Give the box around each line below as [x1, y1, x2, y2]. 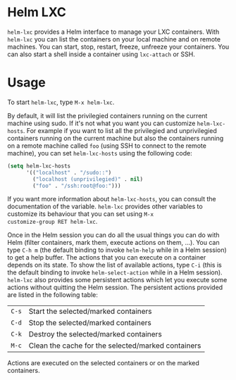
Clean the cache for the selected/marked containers [28, 341, 201, 350]
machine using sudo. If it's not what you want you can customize [7, 119, 196, 127]
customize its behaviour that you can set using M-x [7, 210, 154, 218]
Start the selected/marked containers [28, 307, 153, 317]
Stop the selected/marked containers [28, 318, 151, 328]
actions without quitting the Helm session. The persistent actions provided [7, 283, 223, 292]
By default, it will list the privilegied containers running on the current [7, 111, 208, 120]
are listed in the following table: [7, 291, 99, 299]
